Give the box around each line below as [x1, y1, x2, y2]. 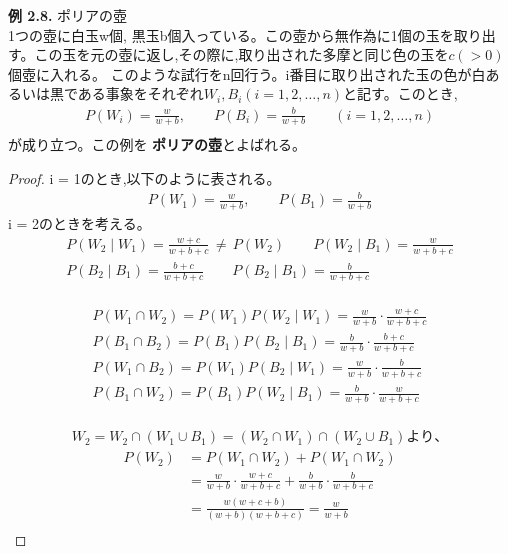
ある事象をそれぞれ [77, 83, 204, 104]
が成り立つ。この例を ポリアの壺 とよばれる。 [8, 134, 307, 155]
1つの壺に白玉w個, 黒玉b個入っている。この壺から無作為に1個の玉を [8, 24, 454, 45]
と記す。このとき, [343, 83, 458, 104]
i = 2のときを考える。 [8, 212, 151, 233]
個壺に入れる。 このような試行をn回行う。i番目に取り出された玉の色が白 [8, 63, 486, 84]
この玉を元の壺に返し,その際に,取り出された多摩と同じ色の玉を [34, 44, 449, 65]
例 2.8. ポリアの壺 [8, 5, 128, 25]
